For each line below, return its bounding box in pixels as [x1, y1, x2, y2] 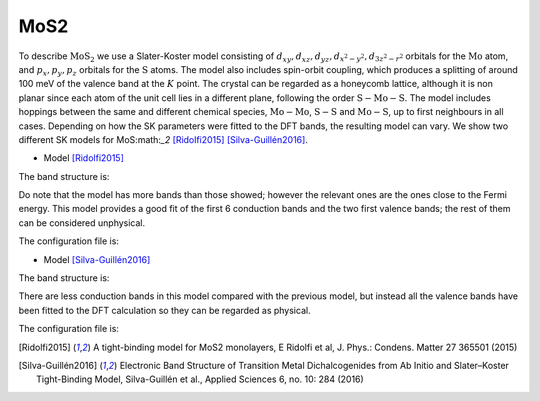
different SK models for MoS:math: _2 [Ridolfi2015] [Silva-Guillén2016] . [18, 133, 309, 145]
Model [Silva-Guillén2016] [43, 253, 151, 265]
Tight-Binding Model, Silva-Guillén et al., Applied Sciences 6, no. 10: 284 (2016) [36, 373, 364, 385]
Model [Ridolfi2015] [43, 152, 125, 164]
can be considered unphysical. [18, 216, 146, 229]
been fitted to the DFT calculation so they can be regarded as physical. [18, 304, 311, 316]
